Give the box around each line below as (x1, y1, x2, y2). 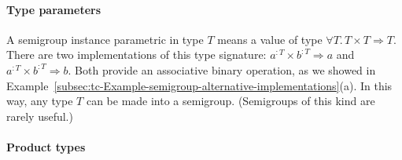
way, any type (6, 93, 73, 109)
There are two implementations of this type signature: (6, 46, 267, 63)
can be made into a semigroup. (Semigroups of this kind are (86, 93, 375, 109)
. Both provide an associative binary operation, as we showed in (68, 61, 376, 78)
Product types (6, 138, 86, 155)
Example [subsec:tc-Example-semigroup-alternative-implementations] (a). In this (6, 77, 393, 93)
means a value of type (217, 31, 323, 47)
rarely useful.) (6, 107, 73, 124)
